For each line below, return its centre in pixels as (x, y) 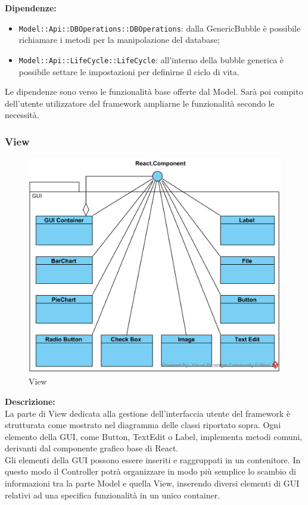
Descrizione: (30, 401)
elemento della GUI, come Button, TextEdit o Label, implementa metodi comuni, (154, 436)
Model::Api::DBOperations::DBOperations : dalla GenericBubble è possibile (160, 28)
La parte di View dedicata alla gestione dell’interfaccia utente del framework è (148, 413)
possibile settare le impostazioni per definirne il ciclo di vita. (129, 71)
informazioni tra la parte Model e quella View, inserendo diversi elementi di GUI (152, 483)
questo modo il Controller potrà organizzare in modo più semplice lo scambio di (150, 471)
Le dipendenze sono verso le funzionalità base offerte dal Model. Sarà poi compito (154, 92)
